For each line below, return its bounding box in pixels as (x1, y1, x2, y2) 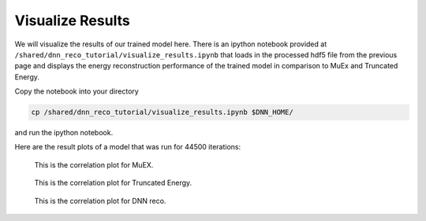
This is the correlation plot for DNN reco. (34, 196, 166, 205)
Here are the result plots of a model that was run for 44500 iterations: (14, 142, 241, 152)
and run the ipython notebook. (14, 128, 114, 138)
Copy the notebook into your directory (14, 87, 140, 96)
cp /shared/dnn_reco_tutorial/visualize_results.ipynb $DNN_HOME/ (31, 108, 293, 117)
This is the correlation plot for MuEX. (34, 160, 154, 169)
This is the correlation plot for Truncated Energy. (34, 178, 192, 188)
